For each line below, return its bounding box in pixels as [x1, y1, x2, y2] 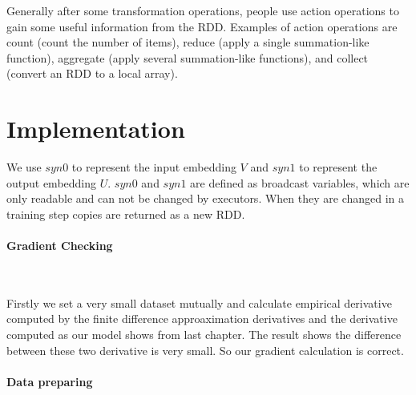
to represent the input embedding [71, 159, 236, 175]
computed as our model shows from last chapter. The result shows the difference [6, 326, 402, 343]
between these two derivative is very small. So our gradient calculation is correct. [6, 341, 404, 358]
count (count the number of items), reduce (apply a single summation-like [6, 34, 370, 50]
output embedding [6, 174, 97, 191]
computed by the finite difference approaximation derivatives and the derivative [6, 310, 398, 327]
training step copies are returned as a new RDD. [6, 205, 245, 222]
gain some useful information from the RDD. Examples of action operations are [6, 18, 398, 34]
